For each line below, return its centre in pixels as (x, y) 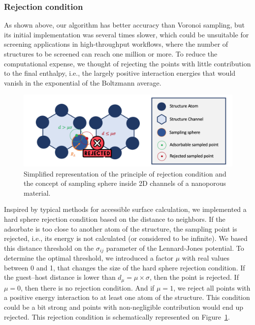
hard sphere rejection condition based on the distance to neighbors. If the (115, 219)
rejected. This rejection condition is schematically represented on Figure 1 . (117, 316)
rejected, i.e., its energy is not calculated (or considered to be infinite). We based (126, 238)
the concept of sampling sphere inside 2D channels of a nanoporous (125, 183)
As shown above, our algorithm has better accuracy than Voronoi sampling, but (124, 25)
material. (37, 192)
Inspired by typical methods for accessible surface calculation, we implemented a (125, 209)
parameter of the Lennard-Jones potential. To (175, 248)
